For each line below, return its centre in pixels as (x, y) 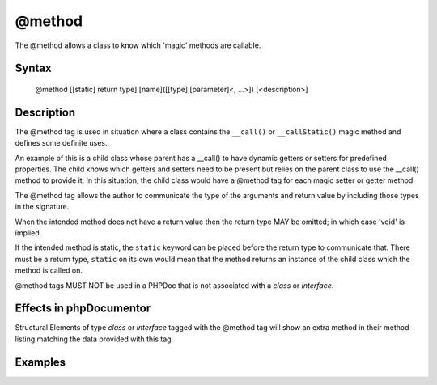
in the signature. (42, 207)
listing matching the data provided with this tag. (94, 339)
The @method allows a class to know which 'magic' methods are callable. (138, 45)
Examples (40, 362)
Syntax (33, 68)
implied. (28, 233)
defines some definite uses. (61, 143)
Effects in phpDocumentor (83, 309)
